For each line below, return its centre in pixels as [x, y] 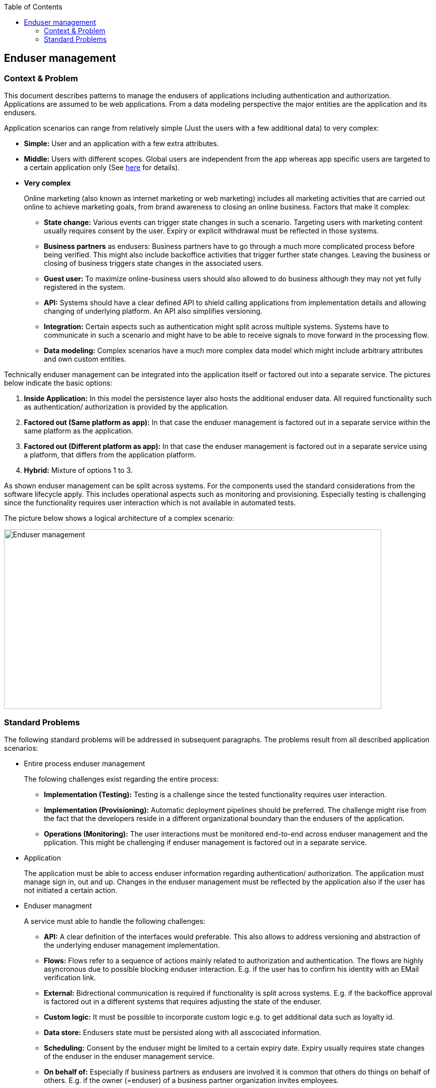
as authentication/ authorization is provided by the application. [127, 407]
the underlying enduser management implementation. [132, 945]
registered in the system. [84, 287]
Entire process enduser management [85, 763]
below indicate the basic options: [58, 383]
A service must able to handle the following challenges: [115, 921]
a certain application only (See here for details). [102, 168]
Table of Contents [33, 7]
